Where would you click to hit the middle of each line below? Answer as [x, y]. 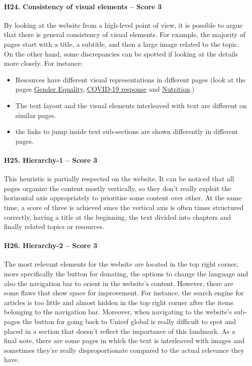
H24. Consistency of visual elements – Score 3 [83, 6]
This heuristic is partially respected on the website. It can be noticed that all [119, 179]
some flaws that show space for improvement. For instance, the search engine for [124, 293]
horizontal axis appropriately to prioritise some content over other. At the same [123, 198]
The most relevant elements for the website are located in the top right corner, [121, 264]
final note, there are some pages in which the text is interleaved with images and [124, 340]
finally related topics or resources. [54, 226]
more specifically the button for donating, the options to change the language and [126, 274]
